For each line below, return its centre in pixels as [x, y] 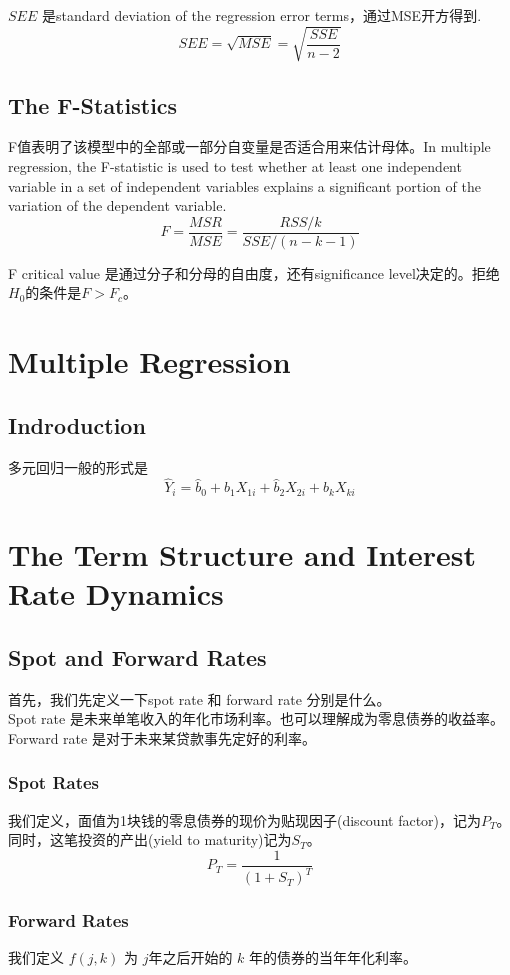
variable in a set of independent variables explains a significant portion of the [244, 185]
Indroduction [77, 424]
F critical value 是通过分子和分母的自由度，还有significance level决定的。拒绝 [254, 272]
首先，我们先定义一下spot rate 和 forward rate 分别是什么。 [199, 698]
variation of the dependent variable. [117, 205]
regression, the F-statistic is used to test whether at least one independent [235, 165]
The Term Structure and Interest [242, 554]
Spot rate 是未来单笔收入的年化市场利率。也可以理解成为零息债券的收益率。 [256, 718]
